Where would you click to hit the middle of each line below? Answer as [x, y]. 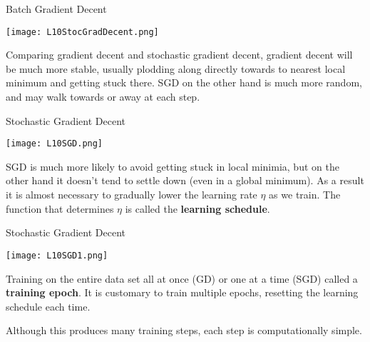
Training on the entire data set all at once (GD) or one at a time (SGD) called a [182, 278]
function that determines [60, 208]
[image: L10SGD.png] [55, 144]
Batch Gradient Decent [56, 9]
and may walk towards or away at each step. [103, 97]
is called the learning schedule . [197, 208]
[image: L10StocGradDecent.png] [82, 32]
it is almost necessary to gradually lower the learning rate [132, 195]
